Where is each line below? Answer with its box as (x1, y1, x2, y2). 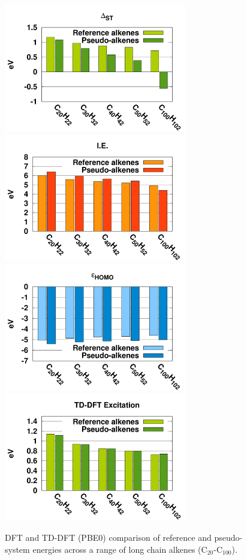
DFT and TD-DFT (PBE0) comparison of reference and (5, 531, 212, 543)
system (5, 543, 30, 555)
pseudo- (214, 531, 243, 543)
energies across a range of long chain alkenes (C (32, 543, 207, 555)
